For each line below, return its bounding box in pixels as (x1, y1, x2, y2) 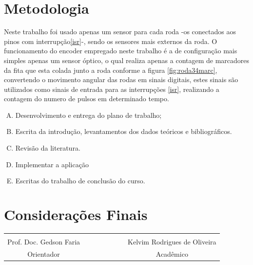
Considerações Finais (4, 204, 148, 224)
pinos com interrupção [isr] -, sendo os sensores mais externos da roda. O (4, 36, 217, 46)
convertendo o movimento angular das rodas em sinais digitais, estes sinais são (4, 74, 238, 85)
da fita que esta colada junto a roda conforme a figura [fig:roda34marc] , (4, 65, 217, 75)
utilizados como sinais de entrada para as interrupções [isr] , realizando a (4, 84, 219, 94)
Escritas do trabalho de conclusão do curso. (15, 176, 145, 186)
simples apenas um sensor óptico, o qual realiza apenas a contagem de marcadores (4, 55, 250, 65)
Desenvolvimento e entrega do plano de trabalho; (15, 110, 162, 120)
